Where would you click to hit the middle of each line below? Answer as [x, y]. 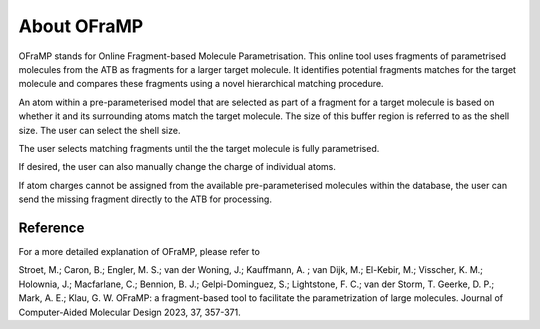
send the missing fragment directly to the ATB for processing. [145, 199]
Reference [51, 227]
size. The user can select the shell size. [99, 130]
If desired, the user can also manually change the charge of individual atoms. [177, 167]
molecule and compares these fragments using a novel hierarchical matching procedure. [201, 84]
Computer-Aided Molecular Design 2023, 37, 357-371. [130, 312]
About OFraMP [81, 26]
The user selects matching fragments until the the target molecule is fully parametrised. [199, 148]
